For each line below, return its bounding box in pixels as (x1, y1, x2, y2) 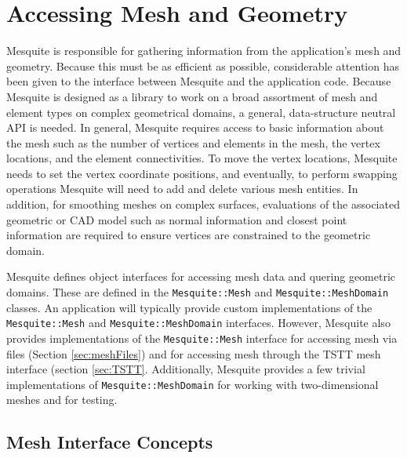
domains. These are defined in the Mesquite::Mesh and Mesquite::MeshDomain (6, 284, 389, 300)
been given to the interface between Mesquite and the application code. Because (6, 73, 391, 89)
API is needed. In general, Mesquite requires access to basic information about (6, 119, 384, 136)
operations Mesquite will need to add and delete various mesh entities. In (6, 180, 358, 197)
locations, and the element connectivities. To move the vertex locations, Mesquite (6, 150, 398, 166)
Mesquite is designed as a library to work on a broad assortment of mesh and (6, 88, 378, 104)
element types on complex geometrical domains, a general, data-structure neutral (6, 104, 396, 120)
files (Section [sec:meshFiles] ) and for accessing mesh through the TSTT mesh (6, 345, 381, 362)
